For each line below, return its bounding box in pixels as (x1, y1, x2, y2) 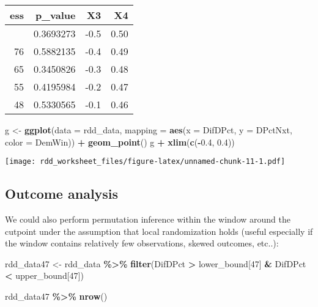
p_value (35, 8, 76, 22)
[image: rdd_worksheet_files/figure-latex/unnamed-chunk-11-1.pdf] (5, 157, 286, 166)
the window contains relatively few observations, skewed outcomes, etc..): (5, 237, 279, 250)
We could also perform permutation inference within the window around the (5, 213, 290, 226)
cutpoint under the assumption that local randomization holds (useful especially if (5, 224, 313, 237)
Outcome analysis (5, 184, 119, 203)
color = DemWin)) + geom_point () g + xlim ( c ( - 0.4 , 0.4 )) (5, 135, 235, 148)
